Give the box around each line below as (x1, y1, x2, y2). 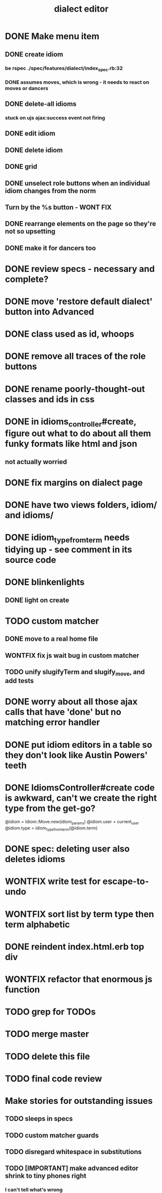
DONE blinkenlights (5, 577, 85, 588)
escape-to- (102, 876, 149, 887)
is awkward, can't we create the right (5, 792, 157, 803)
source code (5, 555, 57, 565)
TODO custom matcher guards (5, 1131, 99, 1139)
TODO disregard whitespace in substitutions (5, 1148, 142, 1156)
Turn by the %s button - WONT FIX (5, 203, 112, 211)
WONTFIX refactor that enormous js (5, 974, 153, 985)
